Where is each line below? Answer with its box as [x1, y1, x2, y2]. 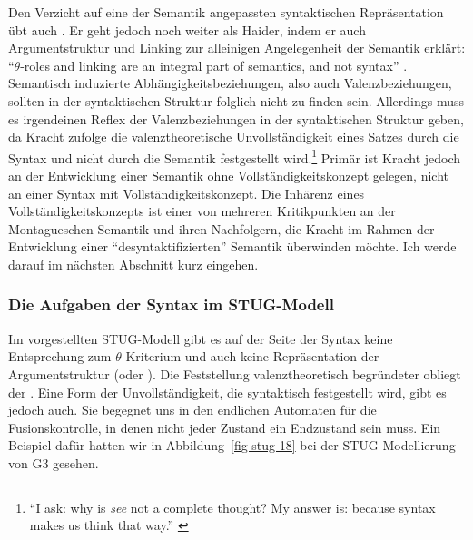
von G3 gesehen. [8, 453, 99, 472]
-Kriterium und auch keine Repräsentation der [121, 347, 379, 366]
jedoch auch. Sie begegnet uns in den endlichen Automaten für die [8, 400, 377, 419]
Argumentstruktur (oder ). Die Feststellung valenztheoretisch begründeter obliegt [8, 364, 461, 383]
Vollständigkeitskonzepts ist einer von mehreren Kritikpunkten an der [8, 201, 396, 221]
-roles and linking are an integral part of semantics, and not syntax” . [20, 55, 408, 74]
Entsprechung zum [8, 347, 112, 366]
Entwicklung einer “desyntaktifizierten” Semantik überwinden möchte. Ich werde [8, 237, 457, 256]
